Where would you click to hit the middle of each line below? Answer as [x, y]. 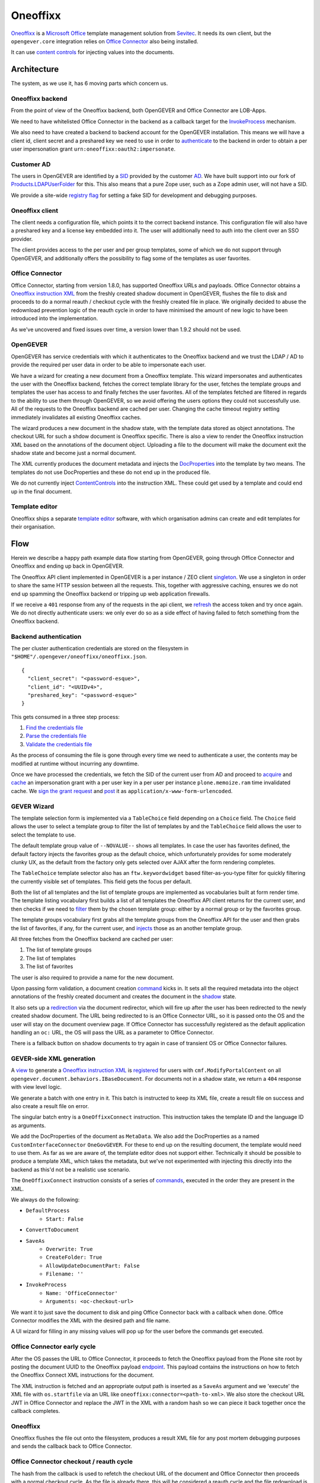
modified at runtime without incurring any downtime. [75, 763]
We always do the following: [45, 1199]
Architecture [35, 69]
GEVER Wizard [33, 806]
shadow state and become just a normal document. [73, 453]
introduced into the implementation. [55, 319]
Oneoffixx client [35, 211]
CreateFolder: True [74, 1257]
